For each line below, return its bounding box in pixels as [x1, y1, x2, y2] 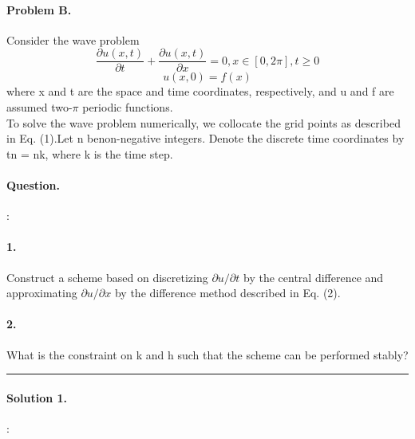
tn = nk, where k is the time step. [6, 145, 173, 162]
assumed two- [6, 99, 73, 116]
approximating [6, 284, 77, 301]
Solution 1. [6, 389, 68, 406]
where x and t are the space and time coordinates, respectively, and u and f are [6, 83, 394, 100]
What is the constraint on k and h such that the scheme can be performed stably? [6, 346, 409, 363]
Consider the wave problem [6, 31, 140, 48]
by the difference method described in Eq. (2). [114, 284, 341, 301]
